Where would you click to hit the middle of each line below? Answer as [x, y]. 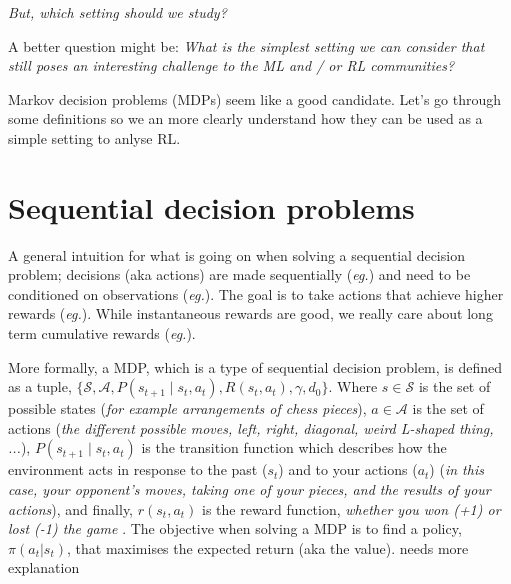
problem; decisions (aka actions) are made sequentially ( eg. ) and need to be [239, 274]
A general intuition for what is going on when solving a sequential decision [236, 254]
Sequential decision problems [211, 206]
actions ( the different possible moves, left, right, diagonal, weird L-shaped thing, [251, 427]
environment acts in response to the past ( [138, 469]
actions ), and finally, [71, 508]
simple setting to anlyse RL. [94, 137]
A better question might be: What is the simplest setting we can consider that [246, 45]
